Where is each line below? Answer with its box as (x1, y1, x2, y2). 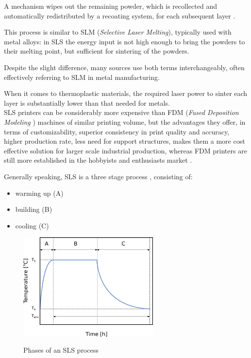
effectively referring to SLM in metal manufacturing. (4, 72, 160, 82)
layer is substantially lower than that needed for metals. (4, 97, 170, 108)
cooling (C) (15, 220, 49, 230)
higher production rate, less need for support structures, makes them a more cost (4, 136, 245, 146)
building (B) (15, 204, 52, 214)
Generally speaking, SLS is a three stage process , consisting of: (4, 171, 193, 181)
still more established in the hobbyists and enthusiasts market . (4, 155, 192, 165)
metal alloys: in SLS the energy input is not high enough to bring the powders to (4, 36, 245, 46)
